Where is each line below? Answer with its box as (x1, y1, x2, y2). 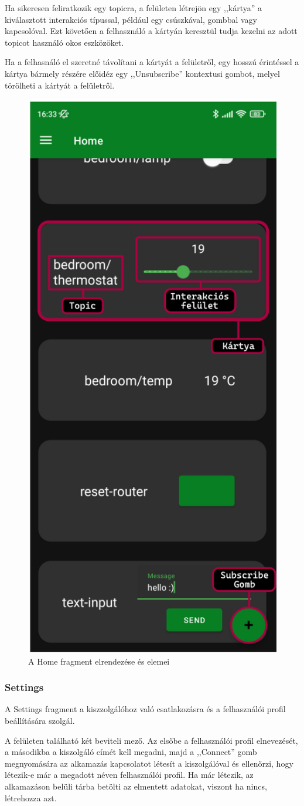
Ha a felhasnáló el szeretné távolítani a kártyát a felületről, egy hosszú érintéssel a (5, 56, 299, 68)
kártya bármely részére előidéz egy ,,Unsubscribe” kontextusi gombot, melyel (5, 67, 280, 79)
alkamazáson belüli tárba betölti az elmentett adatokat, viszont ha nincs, (5, 780, 267, 792)
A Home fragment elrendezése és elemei (28, 655, 170, 667)
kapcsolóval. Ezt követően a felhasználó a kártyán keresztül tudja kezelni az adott (5, 25, 298, 37)
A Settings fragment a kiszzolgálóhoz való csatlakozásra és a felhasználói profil (5, 703, 286, 715)
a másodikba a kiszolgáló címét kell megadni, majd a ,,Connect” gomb (5, 746, 257, 758)
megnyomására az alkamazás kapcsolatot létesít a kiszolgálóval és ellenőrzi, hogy (5, 757, 293, 769)
